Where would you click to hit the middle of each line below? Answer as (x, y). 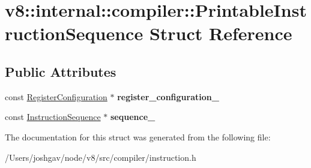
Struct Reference (221, 33)
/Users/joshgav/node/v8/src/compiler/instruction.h (101, 157)
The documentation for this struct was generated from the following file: (138, 136)
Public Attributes (61, 71)
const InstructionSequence (53, 117)
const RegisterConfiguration (56, 96)
